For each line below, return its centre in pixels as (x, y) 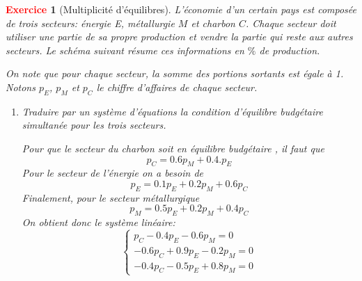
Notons (21, 87)
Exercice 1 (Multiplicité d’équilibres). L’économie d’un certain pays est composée (181, 9)
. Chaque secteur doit (291, 23)
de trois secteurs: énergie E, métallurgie (90, 23)
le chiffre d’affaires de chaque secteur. (177, 87)
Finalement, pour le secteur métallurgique (111, 197)
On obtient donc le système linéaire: (99, 222)
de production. (290, 50)
